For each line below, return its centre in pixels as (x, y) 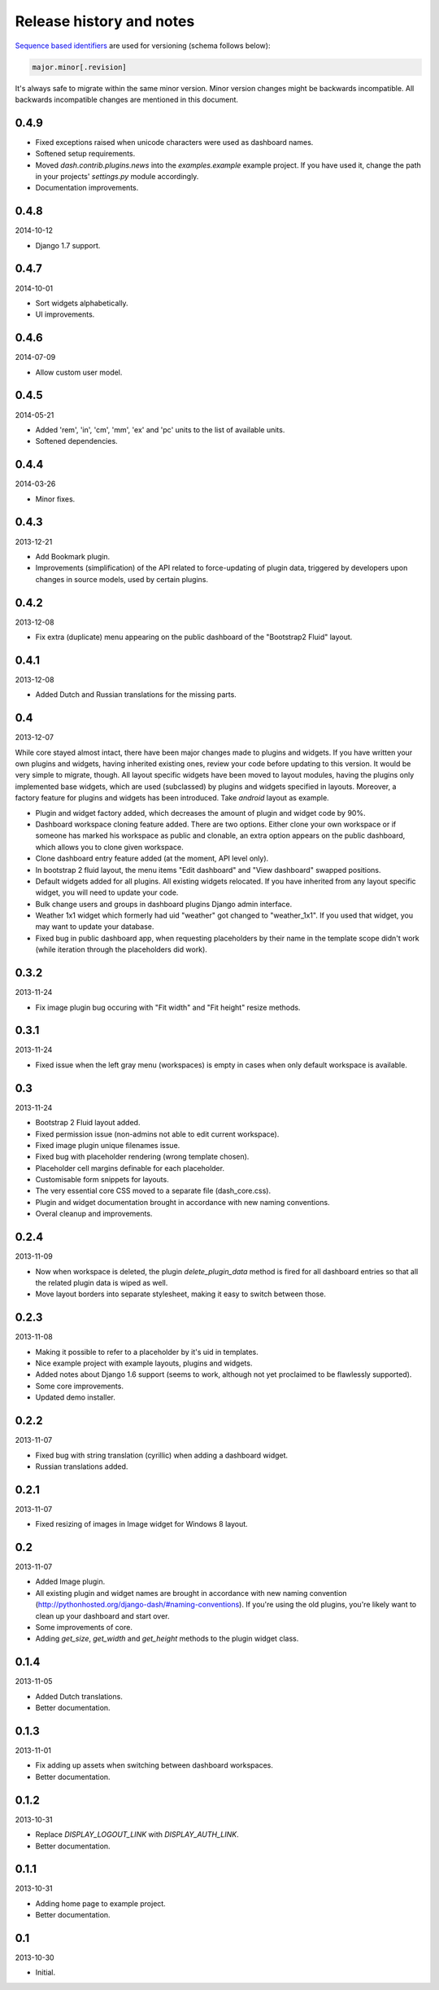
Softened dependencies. (76, 441)
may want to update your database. (95, 927)
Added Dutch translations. (79, 1696)
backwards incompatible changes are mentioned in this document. (127, 99)
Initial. (46, 1972)
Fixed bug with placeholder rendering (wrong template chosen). (142, 1157)
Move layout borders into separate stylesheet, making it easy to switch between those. (181, 1294)
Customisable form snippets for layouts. (102, 1180)
